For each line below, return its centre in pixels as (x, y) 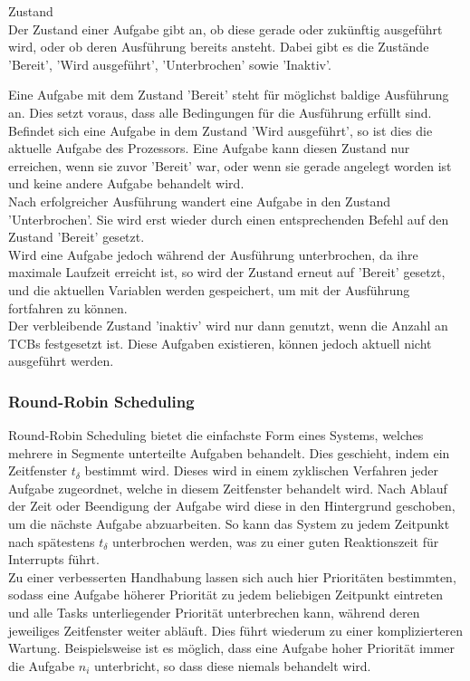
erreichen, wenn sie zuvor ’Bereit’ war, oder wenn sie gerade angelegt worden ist (230, 165)
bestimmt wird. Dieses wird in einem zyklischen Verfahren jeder (261, 470)
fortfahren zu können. (68, 307)
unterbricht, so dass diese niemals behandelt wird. (233, 665)
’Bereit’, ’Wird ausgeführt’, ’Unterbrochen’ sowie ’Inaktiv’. (170, 64)
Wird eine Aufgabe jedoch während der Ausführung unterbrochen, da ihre (213, 254)
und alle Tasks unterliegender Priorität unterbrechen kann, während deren (214, 613)
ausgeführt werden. (61, 361)
